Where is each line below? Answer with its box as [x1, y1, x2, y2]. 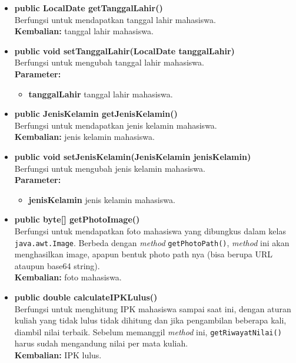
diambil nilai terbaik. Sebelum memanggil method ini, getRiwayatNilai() [14, 325, 282, 338]
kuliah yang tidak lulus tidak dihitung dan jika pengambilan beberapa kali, [14, 314, 287, 326]
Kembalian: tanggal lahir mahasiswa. [14, 25, 154, 37]
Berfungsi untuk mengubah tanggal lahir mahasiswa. [14, 56, 204, 68]
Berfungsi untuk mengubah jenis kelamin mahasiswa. [14, 162, 205, 174]
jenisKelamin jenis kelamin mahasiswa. [28, 193, 175, 205]
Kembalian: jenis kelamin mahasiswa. [14, 130, 155, 143]
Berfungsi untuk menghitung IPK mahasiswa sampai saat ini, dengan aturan [14, 302, 291, 315]
